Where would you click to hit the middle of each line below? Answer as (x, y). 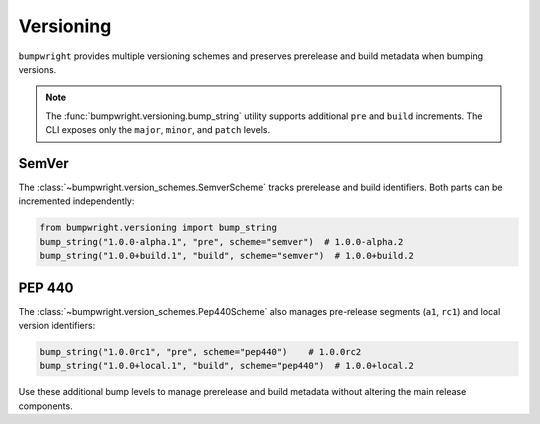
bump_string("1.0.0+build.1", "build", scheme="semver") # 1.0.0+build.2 (227, 256)
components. (46, 406)
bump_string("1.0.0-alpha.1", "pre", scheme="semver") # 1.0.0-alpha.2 (221, 241)
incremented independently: (76, 201)
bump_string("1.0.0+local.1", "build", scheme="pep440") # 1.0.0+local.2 (227, 366)
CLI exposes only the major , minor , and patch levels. (157, 130)
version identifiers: (57, 326)
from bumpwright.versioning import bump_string (158, 228)
